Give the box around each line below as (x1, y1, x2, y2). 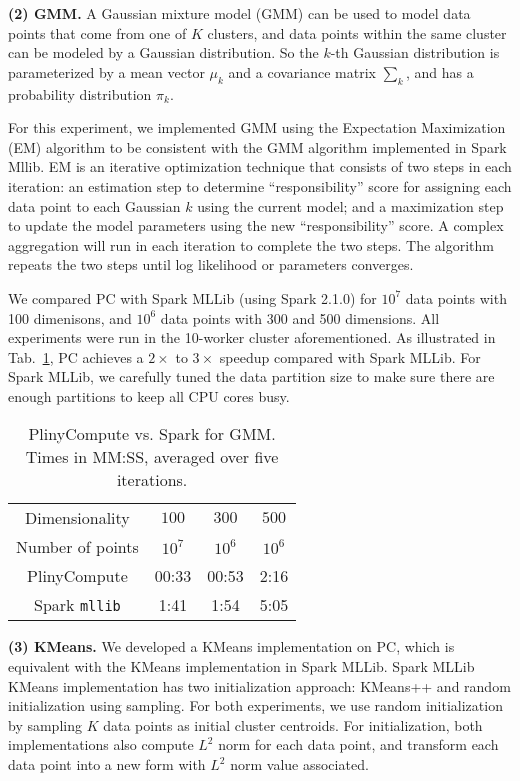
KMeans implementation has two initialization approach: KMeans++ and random (8, 675, 511, 696)
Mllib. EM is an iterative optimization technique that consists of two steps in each (8, 156, 512, 177)
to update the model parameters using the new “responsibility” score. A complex (8, 215, 504, 236)
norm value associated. (230, 754, 369, 775)
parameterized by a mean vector (8, 61, 205, 82)
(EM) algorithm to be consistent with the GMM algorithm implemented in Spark (8, 136, 507, 157)
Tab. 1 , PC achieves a (8, 346, 144, 367)
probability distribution (8, 83, 152, 104)
